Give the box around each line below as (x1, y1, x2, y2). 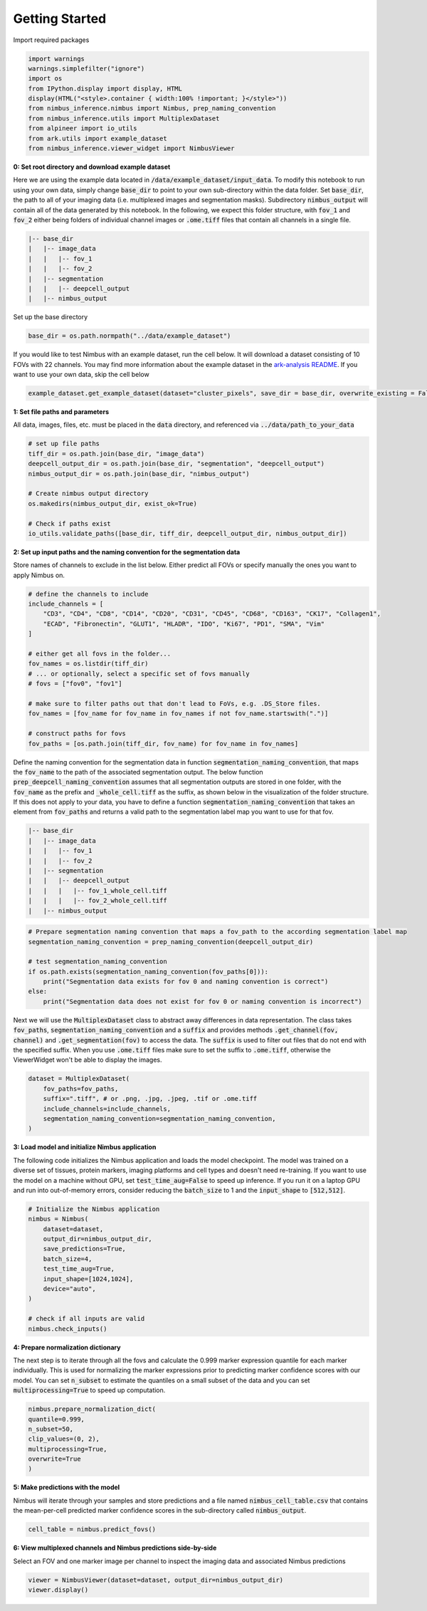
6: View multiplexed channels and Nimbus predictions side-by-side (13, 1543, 217, 1553)
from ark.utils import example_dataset (28, 134, 167, 143)
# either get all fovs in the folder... (28, 650, 171, 658)
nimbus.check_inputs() (28, 1325, 107, 1332)
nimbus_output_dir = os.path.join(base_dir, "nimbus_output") (28, 470, 250, 477)
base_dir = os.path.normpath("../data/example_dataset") (28, 332, 231, 340)
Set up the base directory (13, 313, 88, 321)
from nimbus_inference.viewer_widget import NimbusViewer (28, 145, 235, 152)
